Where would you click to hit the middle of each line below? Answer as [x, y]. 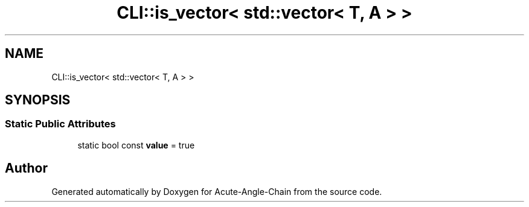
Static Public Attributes [60, 124]
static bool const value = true [136, 145]
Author [26, 168]
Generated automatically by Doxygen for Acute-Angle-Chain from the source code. [217, 191]
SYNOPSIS [38, 100]
